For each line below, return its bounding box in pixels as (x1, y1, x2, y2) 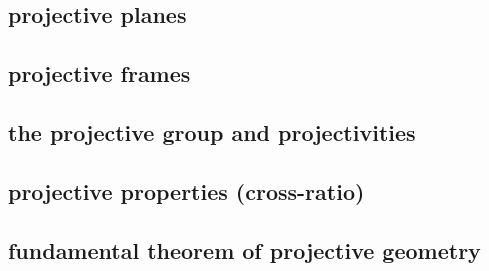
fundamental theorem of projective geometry (8, 234, 481, 265)
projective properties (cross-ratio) (8, 175, 365, 206)
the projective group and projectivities (8, 116, 416, 147)
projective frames (8, 58, 191, 89)
